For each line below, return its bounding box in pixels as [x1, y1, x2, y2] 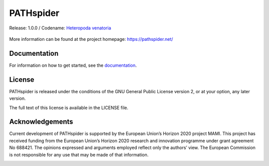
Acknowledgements [9, 118, 73, 126]
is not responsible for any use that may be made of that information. [9, 152, 149, 158]
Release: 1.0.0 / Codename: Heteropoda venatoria [9, 25, 112, 31]
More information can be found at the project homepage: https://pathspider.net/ [9, 36, 173, 42]
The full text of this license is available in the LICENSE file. [9, 105, 129, 111]
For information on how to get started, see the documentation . [9, 62, 137, 68]
